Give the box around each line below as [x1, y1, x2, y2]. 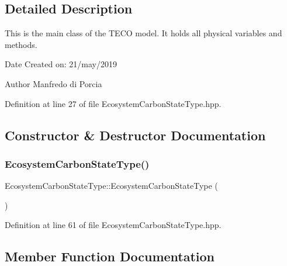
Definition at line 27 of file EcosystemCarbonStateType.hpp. [5, 97, 222, 109]
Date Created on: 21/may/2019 [5, 58, 117, 70]
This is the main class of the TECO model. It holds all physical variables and [5, 27, 282, 39]
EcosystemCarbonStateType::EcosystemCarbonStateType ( [5, 179, 218, 192]
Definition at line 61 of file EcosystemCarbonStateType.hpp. [5, 219, 222, 231]
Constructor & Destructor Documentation [5, 126, 266, 144]
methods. [5, 38, 37, 50]
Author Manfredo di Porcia [5, 77, 102, 89]
